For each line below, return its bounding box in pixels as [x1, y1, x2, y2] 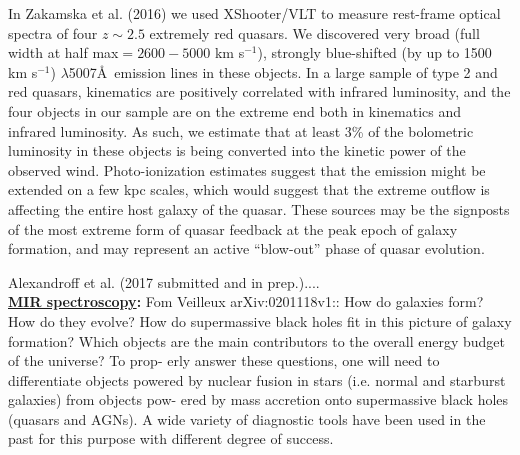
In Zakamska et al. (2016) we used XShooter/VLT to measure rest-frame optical [8, 3, 501, 23]
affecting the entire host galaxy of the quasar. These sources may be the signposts [8, 198, 510, 219]
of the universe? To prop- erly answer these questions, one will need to [8, 350, 440, 371]
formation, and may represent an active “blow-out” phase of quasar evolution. [8, 238, 485, 259]
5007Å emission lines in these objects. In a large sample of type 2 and [68, 61, 498, 82]
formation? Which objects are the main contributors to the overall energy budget [8, 330, 506, 351]
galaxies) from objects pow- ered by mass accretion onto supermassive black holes [8, 389, 509, 410]
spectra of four [8, 22, 98, 43]
